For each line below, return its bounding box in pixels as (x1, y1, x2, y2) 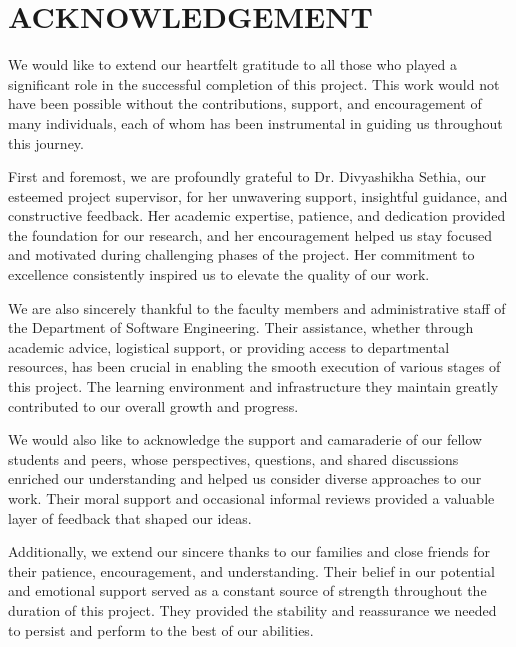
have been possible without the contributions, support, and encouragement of (8, 93, 482, 114)
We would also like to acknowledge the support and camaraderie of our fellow (8, 429, 482, 450)
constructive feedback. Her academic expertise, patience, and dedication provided (8, 205, 506, 226)
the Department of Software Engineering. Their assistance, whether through (8, 317, 474, 338)
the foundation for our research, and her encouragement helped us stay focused (8, 224, 492, 245)
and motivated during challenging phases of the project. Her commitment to (8, 244, 475, 265)
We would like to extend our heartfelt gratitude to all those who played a (8, 54, 457, 75)
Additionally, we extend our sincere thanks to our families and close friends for (8, 541, 491, 562)
